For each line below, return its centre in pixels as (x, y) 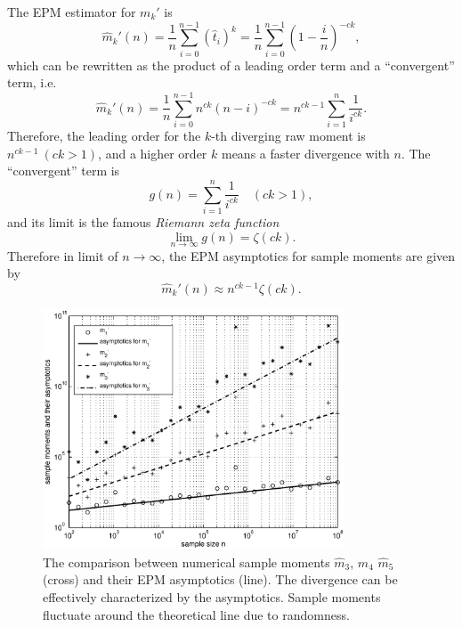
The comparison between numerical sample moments (186, 562)
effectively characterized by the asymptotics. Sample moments (212, 597)
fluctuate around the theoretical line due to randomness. (196, 614)
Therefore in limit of (63, 255)
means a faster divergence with (305, 153)
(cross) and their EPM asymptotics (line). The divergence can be (220, 579)
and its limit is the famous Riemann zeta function (143, 221)
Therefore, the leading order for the (104, 136)
